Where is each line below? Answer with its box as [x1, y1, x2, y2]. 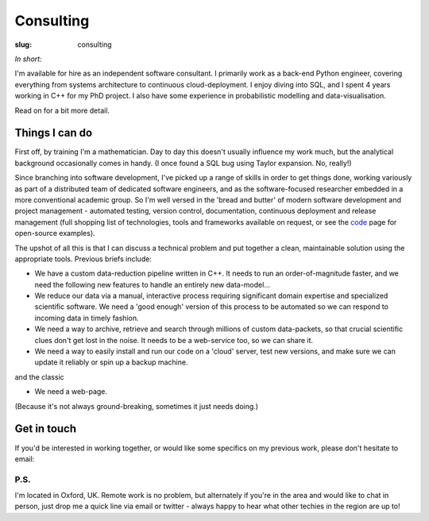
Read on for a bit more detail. [14, 106, 110, 115]
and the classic [14, 372, 65, 381]
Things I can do [14, 126, 93, 140]
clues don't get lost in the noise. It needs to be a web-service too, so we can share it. [34, 335, 314, 345]
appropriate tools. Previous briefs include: [14, 254, 153, 264]
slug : [14, 40, 32, 49]
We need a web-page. [34, 387, 107, 396]
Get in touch [14, 422, 77, 436]
